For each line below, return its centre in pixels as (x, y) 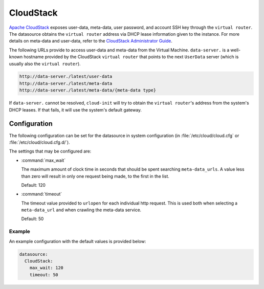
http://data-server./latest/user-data (66, 77)
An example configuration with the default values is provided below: (77, 241)
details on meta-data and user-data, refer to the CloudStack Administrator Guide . (91, 41)
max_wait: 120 (46, 268)
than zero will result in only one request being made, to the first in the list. (95, 176)
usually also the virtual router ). (45, 64)
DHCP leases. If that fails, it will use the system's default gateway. (75, 110)
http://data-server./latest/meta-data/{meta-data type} (88, 90)
